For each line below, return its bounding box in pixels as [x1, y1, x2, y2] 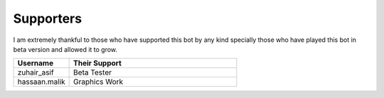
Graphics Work [73, 77, 124, 87]
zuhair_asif [17, 67, 54, 77]
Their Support [73, 58, 122, 68]
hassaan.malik [17, 77, 65, 87]
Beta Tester [73, 67, 112, 77]
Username [17, 58, 53, 68]
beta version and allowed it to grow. [13, 45, 117, 53]
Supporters [13, 11, 82, 26]
